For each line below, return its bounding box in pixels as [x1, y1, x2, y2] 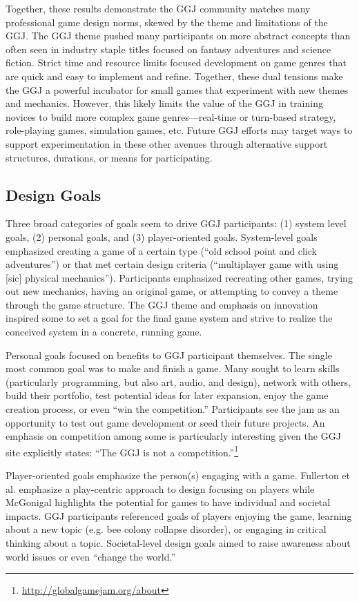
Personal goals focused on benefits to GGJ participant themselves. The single [6, 347, 332, 362]
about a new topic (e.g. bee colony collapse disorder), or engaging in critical [6, 522, 327, 536]
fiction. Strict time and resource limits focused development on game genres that [6, 55, 347, 70]
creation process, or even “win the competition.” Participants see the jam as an [6, 402, 340, 416]
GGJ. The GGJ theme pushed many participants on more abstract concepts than [6, 28, 351, 43]
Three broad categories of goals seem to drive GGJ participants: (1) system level [6, 216, 347, 231]
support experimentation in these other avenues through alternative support [6, 136, 328, 150]
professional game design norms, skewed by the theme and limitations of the [6, 14, 328, 29]
